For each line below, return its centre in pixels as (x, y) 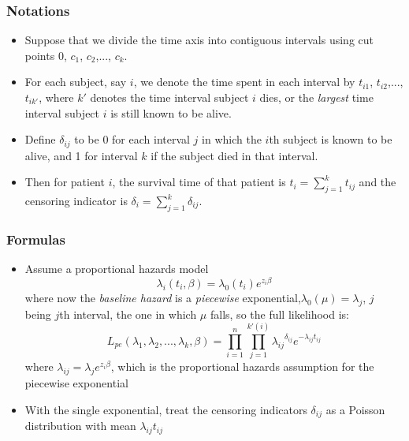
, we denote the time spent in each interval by (244, 82)
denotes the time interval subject (169, 97)
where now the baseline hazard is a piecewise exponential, (163, 297)
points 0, (46, 55)
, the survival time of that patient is (199, 182)
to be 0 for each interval (132, 139)
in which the (232, 139)
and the (377, 182)
